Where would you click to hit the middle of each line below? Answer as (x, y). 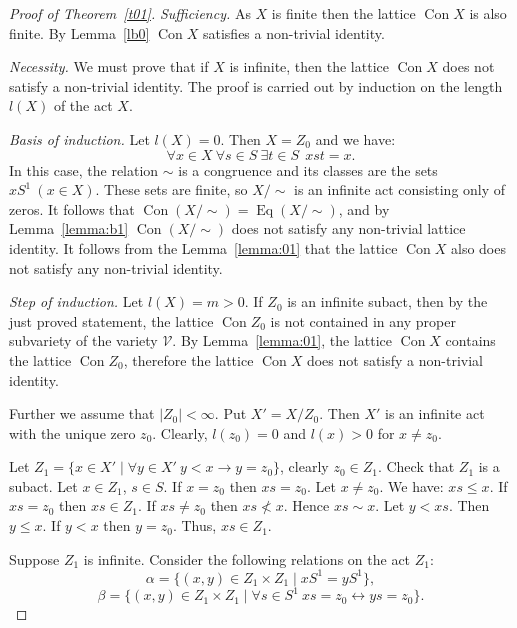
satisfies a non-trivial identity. (293, 32)
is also (488, 13)
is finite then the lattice (343, 13)
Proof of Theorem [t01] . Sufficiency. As (130, 13)
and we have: (355, 138)
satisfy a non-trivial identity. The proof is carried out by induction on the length (256, 85)
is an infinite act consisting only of (400, 189)
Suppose (34, 558)
